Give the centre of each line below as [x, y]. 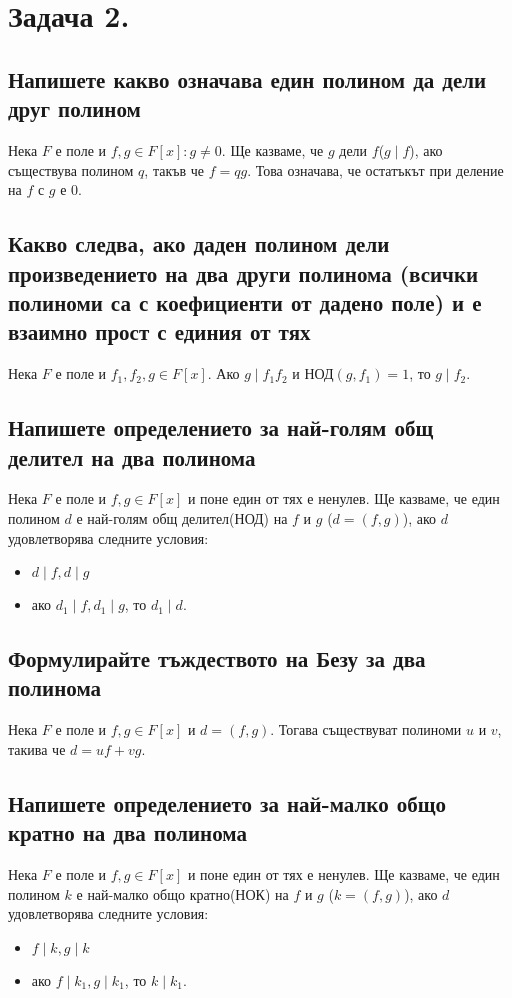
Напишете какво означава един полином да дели [247, 78]
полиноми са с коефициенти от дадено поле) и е [245, 301]
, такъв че [174, 169]
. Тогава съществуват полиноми [366, 729]
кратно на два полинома [127, 832]
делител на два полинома [132, 456]
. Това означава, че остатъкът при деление [375, 169]
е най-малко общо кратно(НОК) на [182, 893]
